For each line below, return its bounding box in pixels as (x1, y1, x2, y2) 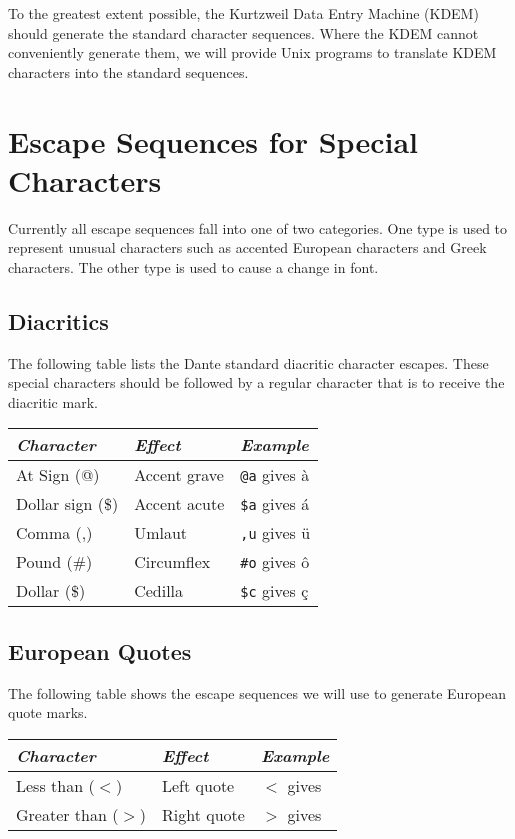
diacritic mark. (8, 391, 98, 412)
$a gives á (240, 492, 310, 516)
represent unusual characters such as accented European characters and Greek (8, 237, 487, 258)
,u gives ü (240, 521, 311, 545)
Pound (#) (16, 550, 93, 574)
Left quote (162, 773, 235, 797)
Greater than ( (16, 802, 119, 826)
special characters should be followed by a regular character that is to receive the (8, 372, 505, 393)
